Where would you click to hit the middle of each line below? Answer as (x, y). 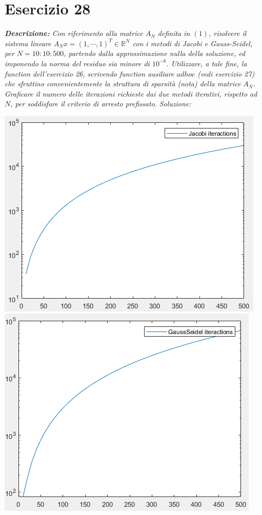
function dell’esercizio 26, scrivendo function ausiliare (89, 73)
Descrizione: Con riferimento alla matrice (74, 33)
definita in (174, 33)
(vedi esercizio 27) (226, 73)
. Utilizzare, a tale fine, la (207, 63)
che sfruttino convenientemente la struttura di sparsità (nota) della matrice (123, 84)
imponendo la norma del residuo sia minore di (77, 63)
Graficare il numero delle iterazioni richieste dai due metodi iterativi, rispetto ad (131, 93)
